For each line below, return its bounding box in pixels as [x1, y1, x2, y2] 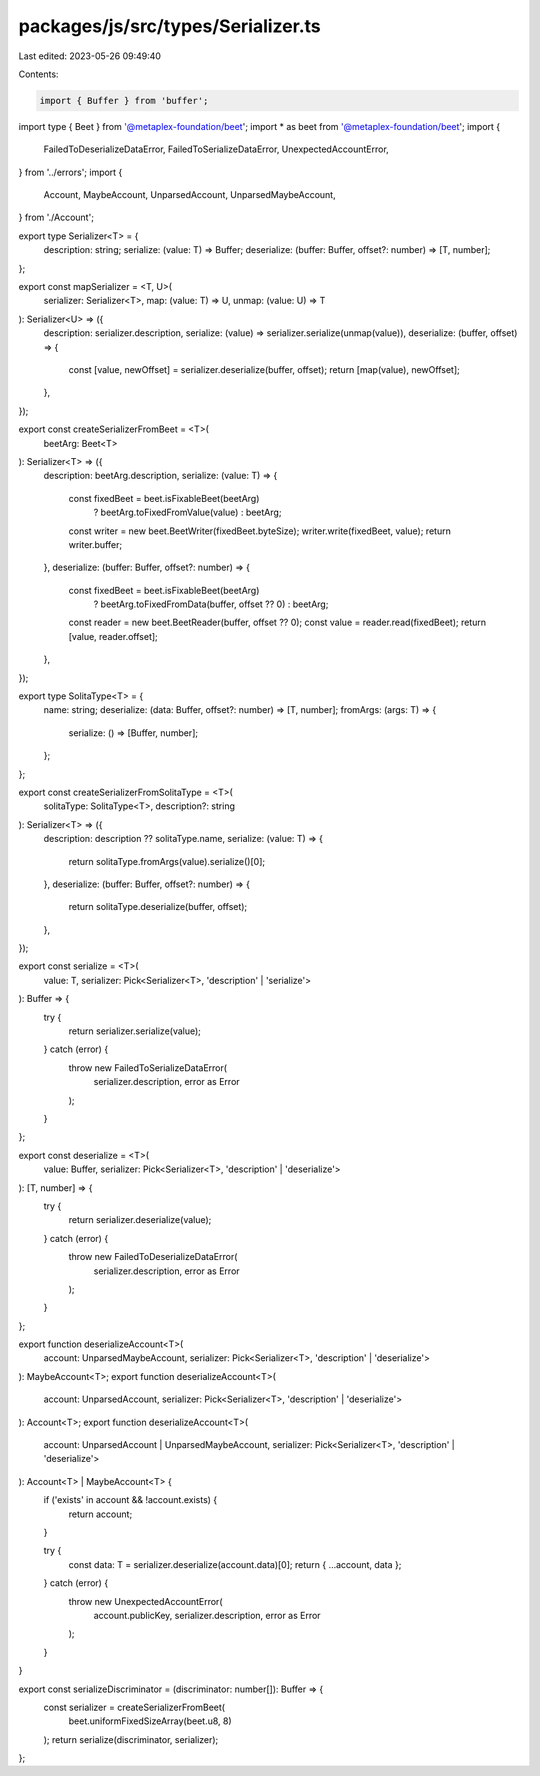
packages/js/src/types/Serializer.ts [18, 15, 322, 37]
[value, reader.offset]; [68, 630, 159, 642]
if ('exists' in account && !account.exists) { [43, 1494, 218, 1506]
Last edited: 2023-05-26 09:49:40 [18, 50, 162, 62]
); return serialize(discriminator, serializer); [43, 1733, 219, 1745]
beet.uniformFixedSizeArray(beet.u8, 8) [68, 1715, 232, 1727]
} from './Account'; [18, 211, 95, 224]
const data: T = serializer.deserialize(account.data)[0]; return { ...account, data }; [68, 1558, 402, 1570]
